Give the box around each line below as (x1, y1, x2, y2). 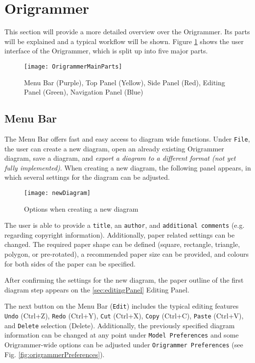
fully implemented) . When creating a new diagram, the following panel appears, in (4, 162, 251, 172)
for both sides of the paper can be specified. (4, 258, 136, 268)
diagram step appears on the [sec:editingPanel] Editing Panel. (4, 284, 189, 294)
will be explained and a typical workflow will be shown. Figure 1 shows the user (4, 36, 244, 46)
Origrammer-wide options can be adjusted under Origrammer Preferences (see (4, 339, 243, 350)
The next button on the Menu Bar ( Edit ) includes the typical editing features (4, 301, 239, 311)
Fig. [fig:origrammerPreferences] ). (4, 349, 105, 359)
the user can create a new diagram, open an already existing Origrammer (4, 143, 224, 153)
